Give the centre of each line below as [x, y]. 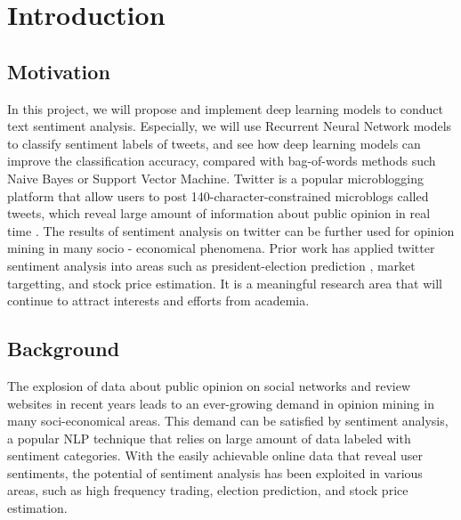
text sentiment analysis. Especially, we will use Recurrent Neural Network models [230, 126]
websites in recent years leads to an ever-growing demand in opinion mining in [221, 403]
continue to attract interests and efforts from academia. [158, 301]
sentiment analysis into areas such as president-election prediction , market [211, 265]
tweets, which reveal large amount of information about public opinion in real [219, 213]
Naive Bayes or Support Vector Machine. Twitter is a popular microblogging [216, 178]
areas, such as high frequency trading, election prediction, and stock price [208, 490]
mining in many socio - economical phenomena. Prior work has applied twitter [221, 248]
